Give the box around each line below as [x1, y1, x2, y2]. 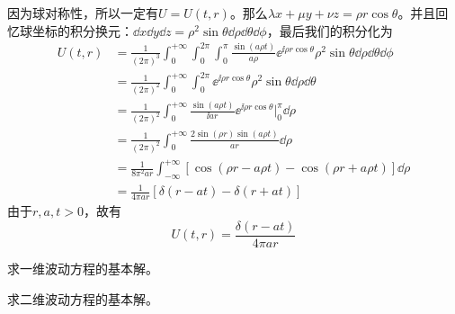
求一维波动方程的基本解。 [7, 258, 158, 277]
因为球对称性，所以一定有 [7, 4, 158, 22]
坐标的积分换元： [31, 21, 133, 40]
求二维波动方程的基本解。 [7, 289, 158, 308]
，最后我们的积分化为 [266, 21, 393, 40]
